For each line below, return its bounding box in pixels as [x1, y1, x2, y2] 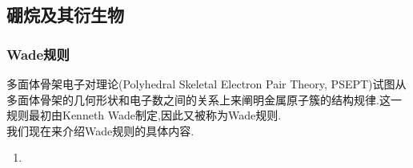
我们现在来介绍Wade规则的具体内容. [6, 122, 194, 139]
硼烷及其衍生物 [6, 2, 124, 27]
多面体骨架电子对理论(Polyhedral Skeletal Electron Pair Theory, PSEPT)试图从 [6, 76, 407, 92]
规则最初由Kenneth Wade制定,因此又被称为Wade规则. [6, 107, 282, 123]
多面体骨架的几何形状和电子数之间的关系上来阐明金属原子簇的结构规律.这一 [6, 91, 402, 107]
